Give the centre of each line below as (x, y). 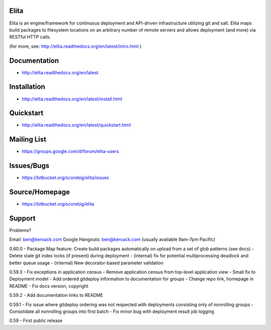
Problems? (20, 230)
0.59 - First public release (36, 320)
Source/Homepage (40, 192)
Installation (27, 87)
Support (22, 218)
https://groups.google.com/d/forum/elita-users (71, 151)
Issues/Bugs (29, 166)
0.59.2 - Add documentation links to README (56, 295)
